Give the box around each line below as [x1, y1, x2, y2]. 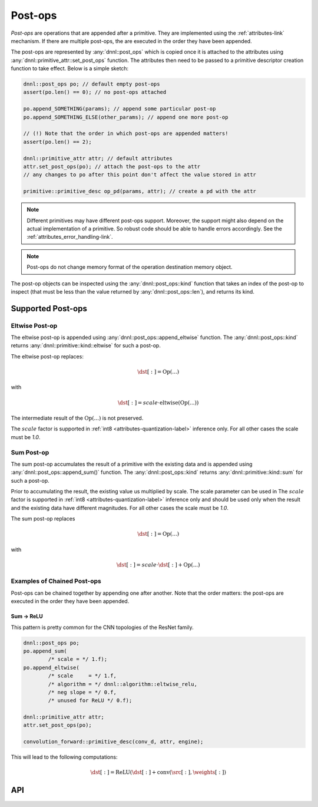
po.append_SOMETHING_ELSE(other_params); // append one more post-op [23, 114, 228, 120]
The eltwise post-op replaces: [11, 353, 84, 360]
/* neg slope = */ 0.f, [48, 689, 117, 696]
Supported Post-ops [11, 304, 88, 314]
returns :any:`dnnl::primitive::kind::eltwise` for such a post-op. [11, 342, 161, 349]
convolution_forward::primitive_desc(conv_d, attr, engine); [23, 739, 204, 745]
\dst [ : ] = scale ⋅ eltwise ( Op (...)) [118, 399, 199, 406]
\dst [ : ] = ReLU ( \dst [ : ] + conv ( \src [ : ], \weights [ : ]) [90, 769, 227, 776]
